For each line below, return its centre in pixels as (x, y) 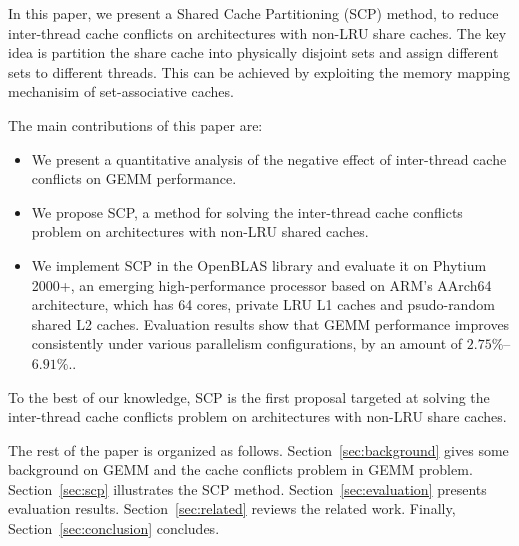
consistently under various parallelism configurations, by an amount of (247, 343)
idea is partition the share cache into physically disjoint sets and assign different (253, 52)
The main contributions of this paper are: (135, 124)
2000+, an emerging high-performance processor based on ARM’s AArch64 (261, 284)
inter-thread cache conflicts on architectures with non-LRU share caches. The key (257, 32)
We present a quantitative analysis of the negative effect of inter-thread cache (269, 158)
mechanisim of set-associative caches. (121, 91)
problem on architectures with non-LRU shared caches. (200, 231)
